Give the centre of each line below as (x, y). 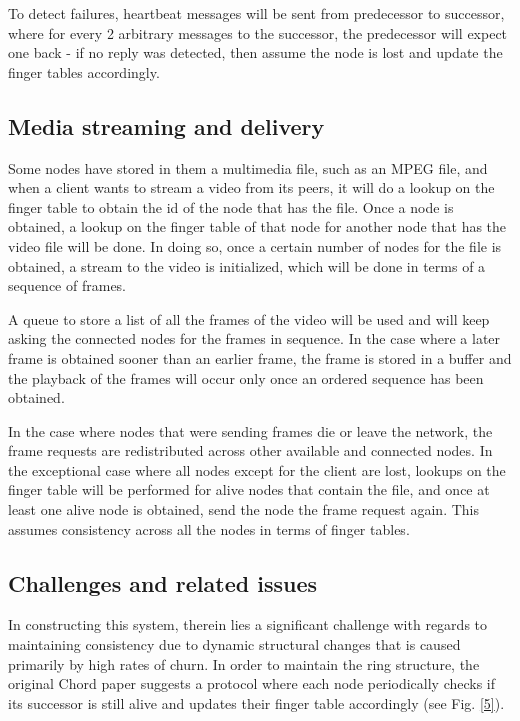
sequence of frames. (67, 285)
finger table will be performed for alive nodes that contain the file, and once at (249, 489)
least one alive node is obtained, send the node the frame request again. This (244, 509)
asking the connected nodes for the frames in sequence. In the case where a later (254, 338)
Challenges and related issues (162, 582)
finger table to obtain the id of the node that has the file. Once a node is (231, 206)
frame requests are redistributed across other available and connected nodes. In (250, 450)
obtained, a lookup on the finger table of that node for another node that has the (257, 226)
